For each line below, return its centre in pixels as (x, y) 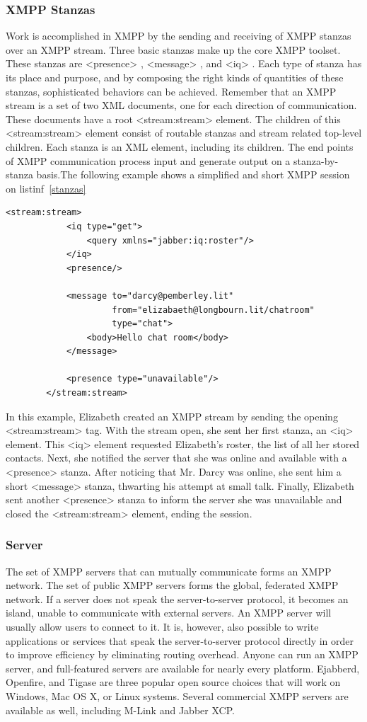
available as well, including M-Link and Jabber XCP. (120, 710)
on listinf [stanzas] (46, 188)
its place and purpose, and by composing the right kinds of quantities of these (175, 77)
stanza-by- (316, 160)
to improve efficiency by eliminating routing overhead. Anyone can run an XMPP (182, 654)
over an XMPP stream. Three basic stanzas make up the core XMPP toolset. (173, 49)
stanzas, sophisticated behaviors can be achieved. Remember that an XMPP (171, 91)
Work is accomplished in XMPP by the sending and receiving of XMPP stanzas (179, 36)
